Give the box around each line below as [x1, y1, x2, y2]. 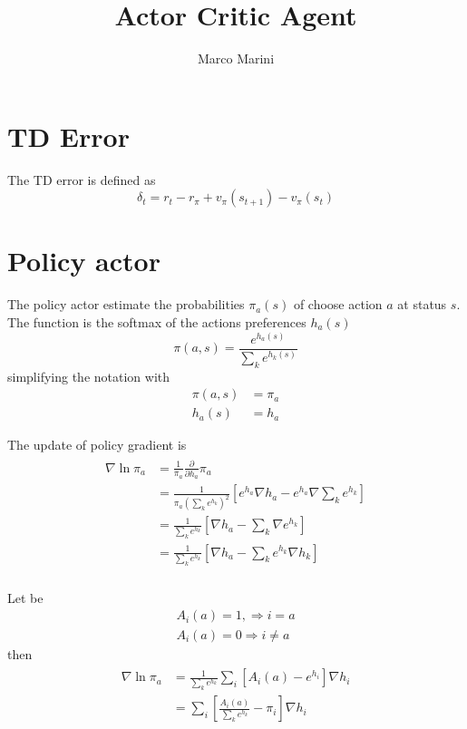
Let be [7, 588, 44, 607]
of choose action [293, 295, 383, 314]
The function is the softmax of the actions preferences [7, 312, 306, 331]
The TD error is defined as [7, 170, 156, 189]
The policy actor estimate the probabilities [7, 295, 245, 314]
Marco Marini [197, 49, 275, 68]
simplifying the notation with [7, 366, 170, 385]
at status [397, 295, 447, 314]
